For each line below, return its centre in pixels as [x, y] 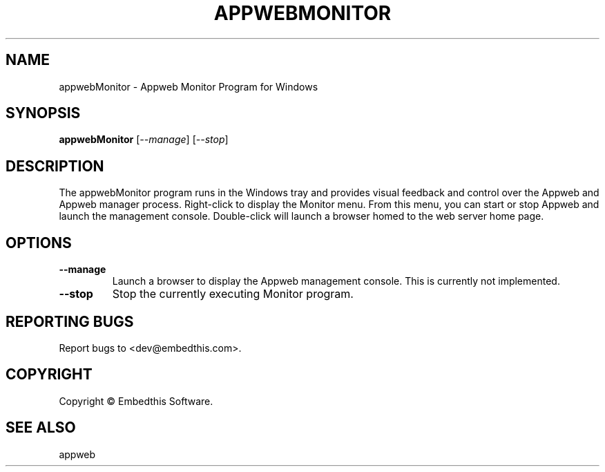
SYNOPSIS [43, 113]
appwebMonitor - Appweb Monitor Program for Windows [189, 86]
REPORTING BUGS [70, 321]
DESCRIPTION [55, 166]
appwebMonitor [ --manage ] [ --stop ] [144, 140]
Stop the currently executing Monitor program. [233, 294]
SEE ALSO [41, 428]
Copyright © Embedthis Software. [136, 401]
